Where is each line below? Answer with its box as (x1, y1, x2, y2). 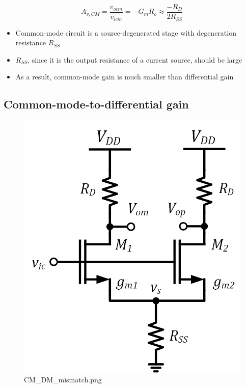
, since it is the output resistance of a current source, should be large (28, 54, 242, 65)
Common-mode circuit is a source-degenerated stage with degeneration (15, 27, 236, 38)
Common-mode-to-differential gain (4, 96, 189, 112)
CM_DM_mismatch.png (24, 374, 102, 385)
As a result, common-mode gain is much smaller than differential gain (15, 71, 234, 82)
